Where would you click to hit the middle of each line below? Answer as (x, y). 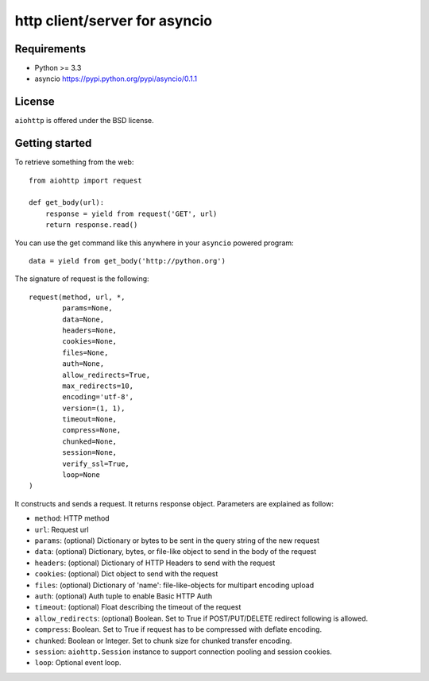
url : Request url (62, 529)
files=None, (85, 352)
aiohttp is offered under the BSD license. (84, 121)
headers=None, (90, 330)
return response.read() (91, 225)
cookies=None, (90, 342)
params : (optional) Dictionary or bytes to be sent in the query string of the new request (177, 541)
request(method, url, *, (77, 297)
